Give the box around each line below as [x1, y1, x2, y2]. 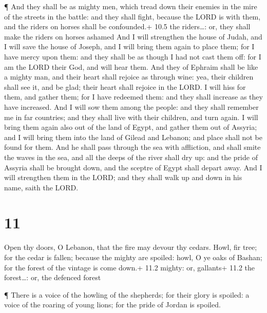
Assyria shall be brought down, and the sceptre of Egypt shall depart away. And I [4, 162, 262, 172]
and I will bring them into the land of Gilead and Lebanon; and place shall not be [4, 131, 262, 142]
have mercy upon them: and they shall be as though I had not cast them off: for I [4, 51, 261, 62]
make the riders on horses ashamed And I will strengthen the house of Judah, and [4, 31, 262, 42]
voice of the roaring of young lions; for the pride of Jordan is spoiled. [4, 299, 221, 310]
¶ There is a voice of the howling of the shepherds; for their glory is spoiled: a [4, 289, 250, 300]
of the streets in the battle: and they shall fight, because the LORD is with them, [4, 11, 261, 22]
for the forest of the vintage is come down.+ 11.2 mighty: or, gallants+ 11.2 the [4, 262, 255, 272]
